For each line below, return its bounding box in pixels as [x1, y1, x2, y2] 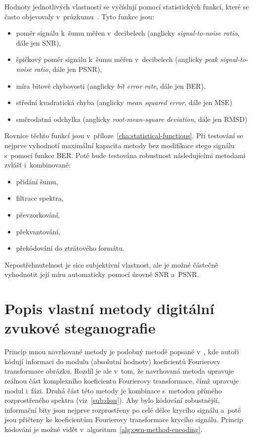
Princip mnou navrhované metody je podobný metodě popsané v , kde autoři [4, 346, 239, 357]
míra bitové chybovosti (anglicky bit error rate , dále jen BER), [16, 80, 206, 91]
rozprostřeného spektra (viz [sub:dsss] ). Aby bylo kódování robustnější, [4, 395, 220, 405]
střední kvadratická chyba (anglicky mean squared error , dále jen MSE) [16, 97, 232, 108]
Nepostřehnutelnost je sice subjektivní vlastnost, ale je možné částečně [4, 259, 218, 270]
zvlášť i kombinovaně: [4, 160, 71, 170]
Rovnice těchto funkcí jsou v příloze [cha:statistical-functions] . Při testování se [4, 130, 243, 141]
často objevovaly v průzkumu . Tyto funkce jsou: [4, 11, 154, 21]
